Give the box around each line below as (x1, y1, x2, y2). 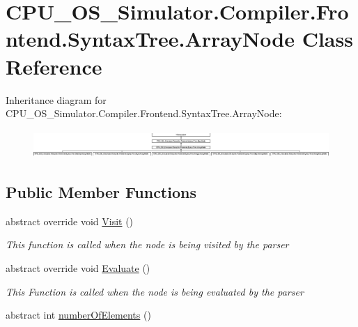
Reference (6, 52, 102, 80)
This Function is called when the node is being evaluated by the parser (6, 284, 304, 298)
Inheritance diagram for (6, 92, 107, 107)
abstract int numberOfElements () (6, 307, 151, 322)
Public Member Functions (6, 181, 196, 203)
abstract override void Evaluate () (6, 261, 150, 275)
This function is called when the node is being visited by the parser (6, 237, 289, 252)
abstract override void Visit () (6, 213, 134, 228)
